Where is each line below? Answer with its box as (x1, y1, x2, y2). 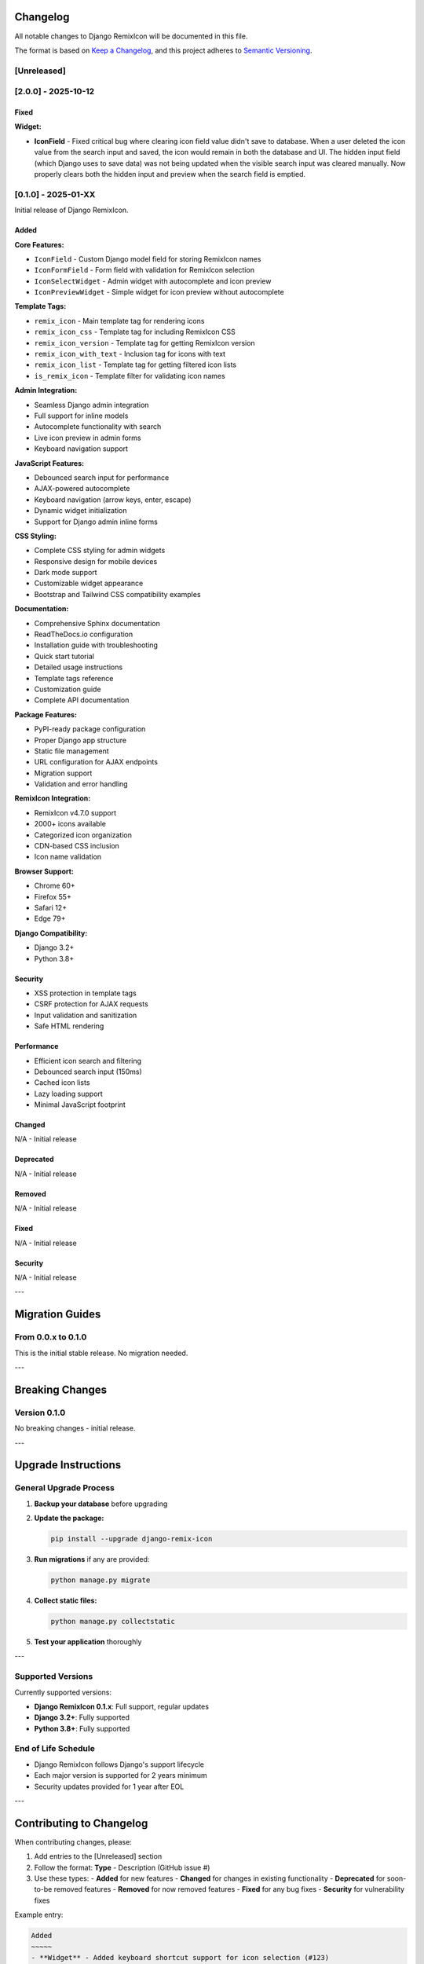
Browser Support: (14, 867, 75, 876)
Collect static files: (34, 1596, 97, 1605)
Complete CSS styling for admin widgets (34, 546, 166, 555)
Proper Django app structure (34, 735, 127, 745)
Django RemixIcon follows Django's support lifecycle (34, 1760, 204, 1769)
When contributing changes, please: (14, 1837, 133, 1846)
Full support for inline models (34, 411, 129, 420)
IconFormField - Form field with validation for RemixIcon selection (34, 266, 255, 275)
